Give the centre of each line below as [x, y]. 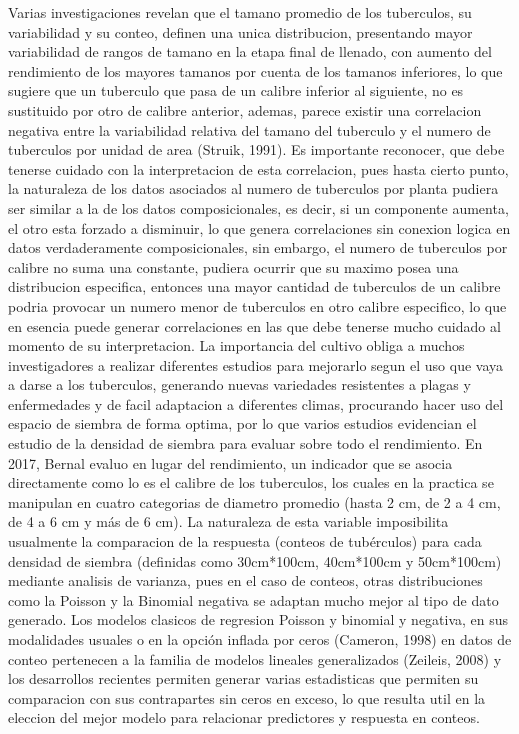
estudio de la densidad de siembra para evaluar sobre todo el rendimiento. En [245, 443]
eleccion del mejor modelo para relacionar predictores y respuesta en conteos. [244, 717]
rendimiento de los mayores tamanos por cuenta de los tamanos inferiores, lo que [255, 70]
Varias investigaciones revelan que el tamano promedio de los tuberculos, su [240, 12]
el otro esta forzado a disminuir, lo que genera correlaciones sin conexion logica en [259, 227]
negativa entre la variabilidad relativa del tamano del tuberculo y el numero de [249, 129]
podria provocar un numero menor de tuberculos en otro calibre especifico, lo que [257, 305]
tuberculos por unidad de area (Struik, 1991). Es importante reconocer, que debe [256, 149]
